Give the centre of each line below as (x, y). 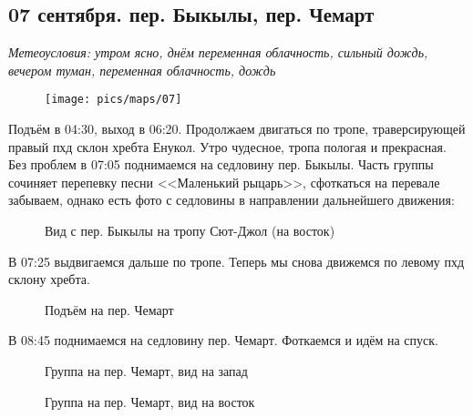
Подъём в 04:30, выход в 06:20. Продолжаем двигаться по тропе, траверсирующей (237, 129)
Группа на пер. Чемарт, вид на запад (146, 370)
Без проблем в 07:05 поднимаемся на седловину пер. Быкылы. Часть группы (221, 164)
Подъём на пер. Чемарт (109, 309)
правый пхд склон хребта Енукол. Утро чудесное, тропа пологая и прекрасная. (227, 146)
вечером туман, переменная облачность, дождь (142, 70)
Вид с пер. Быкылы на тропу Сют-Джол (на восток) (190, 231)
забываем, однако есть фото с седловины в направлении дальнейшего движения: (231, 200)
